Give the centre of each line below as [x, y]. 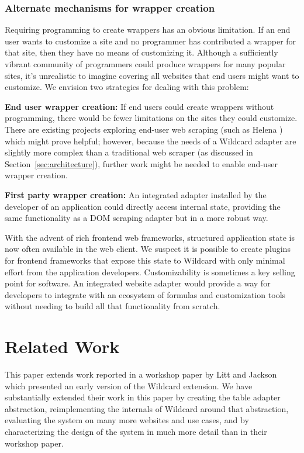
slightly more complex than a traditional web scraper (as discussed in [129, 152]
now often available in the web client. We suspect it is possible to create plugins [148, 249]
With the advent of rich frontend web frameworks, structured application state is [150, 237]
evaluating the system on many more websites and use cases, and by [127, 420]
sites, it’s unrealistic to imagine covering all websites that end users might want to [152, 75]
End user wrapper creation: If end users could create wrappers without [139, 106]
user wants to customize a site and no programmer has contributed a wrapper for [151, 41]
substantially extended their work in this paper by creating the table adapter [143, 397]
